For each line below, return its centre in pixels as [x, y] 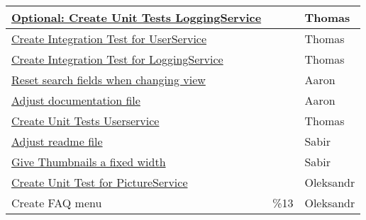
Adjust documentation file [76, 100]
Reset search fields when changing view [109, 80]
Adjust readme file [57, 141]
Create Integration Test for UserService [109, 39]
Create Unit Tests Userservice [85, 121]
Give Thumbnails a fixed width [89, 162]
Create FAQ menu [57, 203]
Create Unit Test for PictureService [100, 182]
